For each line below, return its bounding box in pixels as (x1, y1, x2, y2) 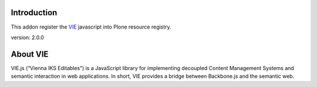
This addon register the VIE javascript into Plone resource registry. (11, 23, 171, 30)
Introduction (11, 8, 58, 18)
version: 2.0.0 (11, 34, 44, 41)
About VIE (11, 49, 49, 59)
